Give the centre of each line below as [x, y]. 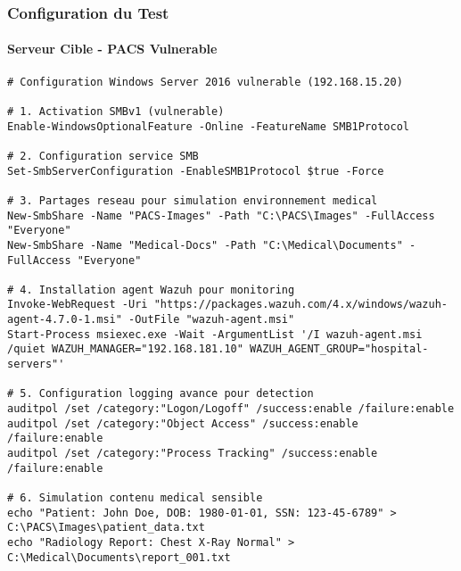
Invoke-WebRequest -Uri [78, 305]
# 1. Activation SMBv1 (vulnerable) [116, 111]
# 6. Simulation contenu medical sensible [135, 498]
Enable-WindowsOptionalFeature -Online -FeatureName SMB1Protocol [209, 126]
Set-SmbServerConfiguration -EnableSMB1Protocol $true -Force [196, 171]
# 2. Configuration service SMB [103, 156]
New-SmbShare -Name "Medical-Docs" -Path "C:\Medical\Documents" [205, 245]
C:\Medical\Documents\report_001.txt [119, 557]
